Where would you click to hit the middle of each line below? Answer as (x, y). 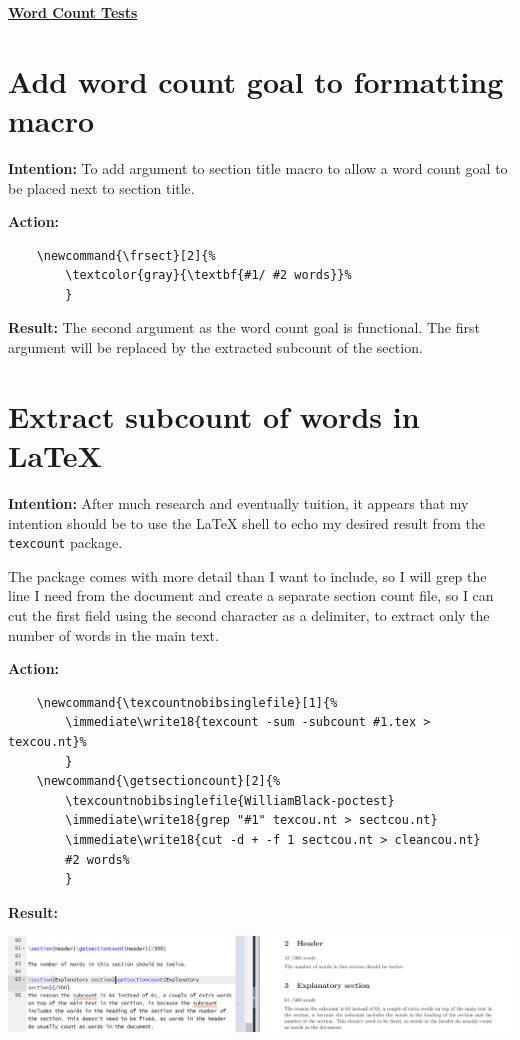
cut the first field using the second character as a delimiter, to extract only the (249, 615)
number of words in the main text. (113, 634)
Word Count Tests (73, 12)
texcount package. (65, 542)
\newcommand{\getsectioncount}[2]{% (158, 781)
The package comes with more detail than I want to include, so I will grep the (247, 575)
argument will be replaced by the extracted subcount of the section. (215, 347)
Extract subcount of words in (214, 415)
